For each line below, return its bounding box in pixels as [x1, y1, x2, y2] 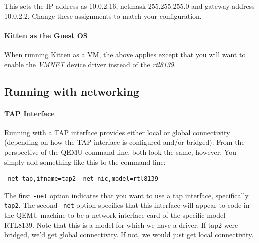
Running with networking [4, 83, 139, 99]
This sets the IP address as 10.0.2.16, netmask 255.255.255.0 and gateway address [4, 1, 255, 11]
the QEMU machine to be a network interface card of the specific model [4, 210, 226, 220]
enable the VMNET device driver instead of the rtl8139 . [4, 59, 176, 69]
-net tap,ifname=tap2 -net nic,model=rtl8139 [4, 175, 158, 183]
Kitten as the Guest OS [4, 30, 88, 40]
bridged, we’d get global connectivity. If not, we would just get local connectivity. [4, 229, 254, 240]
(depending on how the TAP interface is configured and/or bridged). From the [4, 137, 245, 147]
